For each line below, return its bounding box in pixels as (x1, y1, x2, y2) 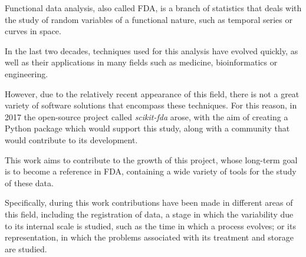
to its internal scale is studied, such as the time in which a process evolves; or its (5, 219, 296, 232)
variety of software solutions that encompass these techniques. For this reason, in (5, 99, 297, 111)
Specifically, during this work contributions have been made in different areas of (5, 196, 293, 209)
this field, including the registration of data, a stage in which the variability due (5, 207, 294, 220)
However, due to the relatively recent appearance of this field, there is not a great (5, 87, 300, 100)
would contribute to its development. (5, 133, 138, 146)
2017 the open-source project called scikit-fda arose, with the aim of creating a (5, 110, 288, 123)
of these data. (5, 176, 54, 189)
